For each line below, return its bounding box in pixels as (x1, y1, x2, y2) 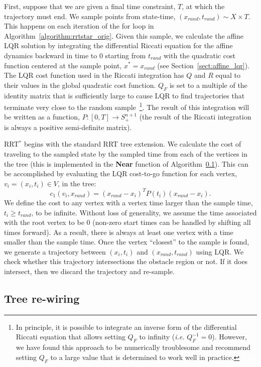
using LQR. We (196, 246, 244, 257)
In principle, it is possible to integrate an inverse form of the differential (16, 321, 237, 332)
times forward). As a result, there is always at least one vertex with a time (4, 226, 233, 237)
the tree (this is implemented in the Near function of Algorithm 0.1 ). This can (4, 158, 248, 169)
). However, (212, 331, 247, 342)
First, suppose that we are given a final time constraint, (4, 1, 176, 11)
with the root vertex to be (4, 217, 84, 227)
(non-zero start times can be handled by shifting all (92, 217, 251, 227)
